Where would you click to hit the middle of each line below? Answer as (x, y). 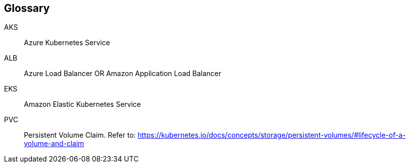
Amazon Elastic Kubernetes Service (82, 104)
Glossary (27, 8)
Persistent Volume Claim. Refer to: (80, 135)
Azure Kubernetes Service (67, 43)
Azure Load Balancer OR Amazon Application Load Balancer (123, 74)
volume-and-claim (54, 144)
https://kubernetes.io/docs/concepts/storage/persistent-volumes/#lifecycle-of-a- (272, 135)
